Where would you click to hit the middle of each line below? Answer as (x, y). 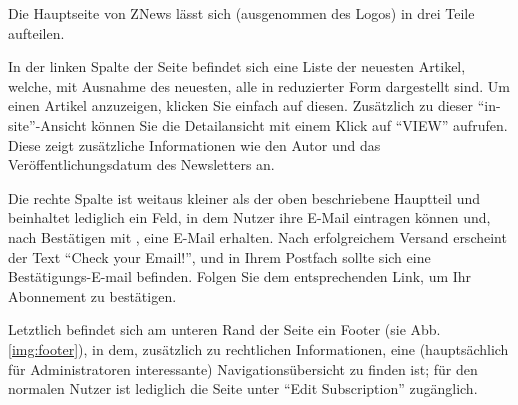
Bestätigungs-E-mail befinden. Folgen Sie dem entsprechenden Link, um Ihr (240, 276)
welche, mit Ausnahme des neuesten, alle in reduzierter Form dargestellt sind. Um (259, 85)
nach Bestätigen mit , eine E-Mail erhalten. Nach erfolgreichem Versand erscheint (257, 236)
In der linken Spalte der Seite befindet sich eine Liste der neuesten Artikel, (237, 66)
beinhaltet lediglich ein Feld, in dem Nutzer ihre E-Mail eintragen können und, (249, 217)
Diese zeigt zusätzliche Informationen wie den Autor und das (194, 144)
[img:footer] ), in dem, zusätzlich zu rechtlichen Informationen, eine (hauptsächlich (258, 348)
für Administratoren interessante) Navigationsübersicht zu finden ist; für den (243, 368)
